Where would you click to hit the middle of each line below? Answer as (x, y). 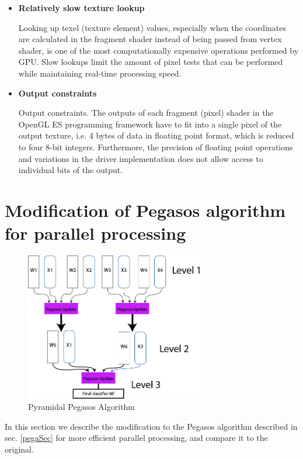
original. (19, 449)
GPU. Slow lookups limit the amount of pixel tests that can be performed (151, 62)
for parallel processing (95, 233)
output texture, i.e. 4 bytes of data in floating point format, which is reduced (156, 135)
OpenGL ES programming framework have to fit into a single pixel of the (150, 124)
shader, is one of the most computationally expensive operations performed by (159, 50)
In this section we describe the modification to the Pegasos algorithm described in (151, 426)
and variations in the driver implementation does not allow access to (141, 158)
